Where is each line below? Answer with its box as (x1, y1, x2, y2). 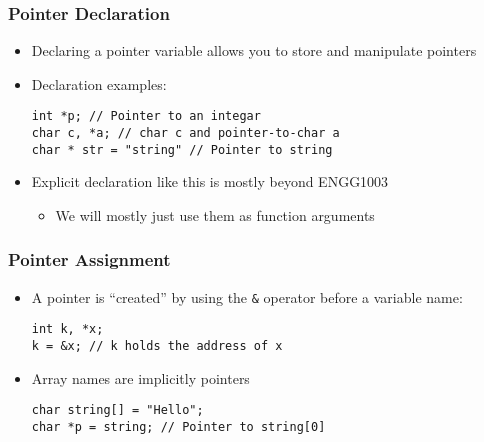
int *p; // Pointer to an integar (31, 109, 261, 124)
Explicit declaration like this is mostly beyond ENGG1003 (31, 171, 389, 192)
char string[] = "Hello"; (31, 403, 204, 418)
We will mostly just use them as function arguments (55, 204, 375, 225)
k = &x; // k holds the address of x (31, 339, 283, 354)
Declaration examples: (31, 73, 167, 94)
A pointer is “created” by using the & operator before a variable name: (31, 286, 463, 307)
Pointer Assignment (8, 247, 171, 272)
